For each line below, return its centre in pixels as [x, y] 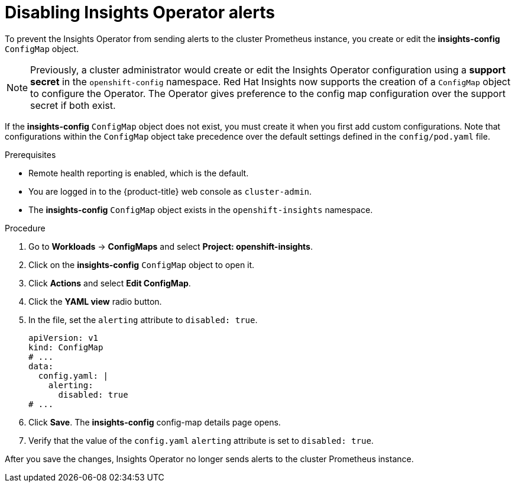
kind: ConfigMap [66, 347]
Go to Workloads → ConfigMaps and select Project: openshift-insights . [171, 246]
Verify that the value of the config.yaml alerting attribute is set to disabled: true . [201, 440]
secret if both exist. [73, 105]
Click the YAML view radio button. [95, 301]
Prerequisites [30, 154]
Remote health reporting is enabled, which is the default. [139, 173]
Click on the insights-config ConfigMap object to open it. [142, 265]
